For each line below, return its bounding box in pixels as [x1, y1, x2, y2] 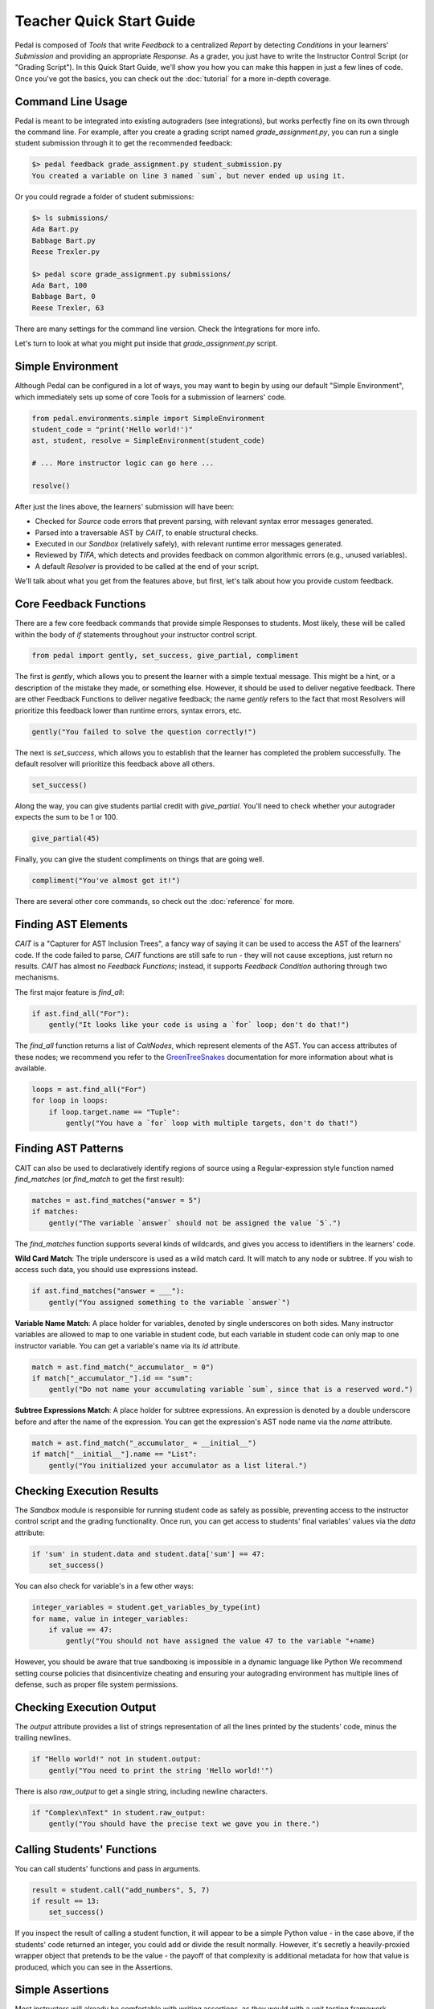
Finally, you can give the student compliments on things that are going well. [14, 854, 264, 864]
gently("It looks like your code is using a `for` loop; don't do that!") [48, 1021, 350, 1029]
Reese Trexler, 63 [31, 303, 104, 313]
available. [14, 1063, 47, 1073]
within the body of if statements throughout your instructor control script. [14, 629, 257, 639]
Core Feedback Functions [14, 597, 146, 611]
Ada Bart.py [31, 225, 80, 234]
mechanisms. [14, 972, 59, 982]
